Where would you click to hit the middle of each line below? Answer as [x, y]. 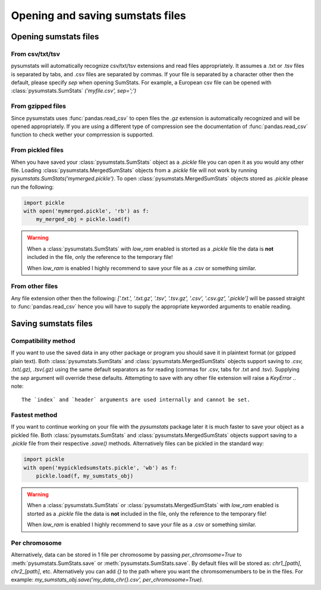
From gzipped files [39, 106]
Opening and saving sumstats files [99, 15]
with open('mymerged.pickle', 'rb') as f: [86, 211]
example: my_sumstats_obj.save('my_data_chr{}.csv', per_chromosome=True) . [107, 580]
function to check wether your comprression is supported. [82, 135]
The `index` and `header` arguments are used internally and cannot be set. [136, 400]
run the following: [32, 187]
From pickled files [37, 150]
